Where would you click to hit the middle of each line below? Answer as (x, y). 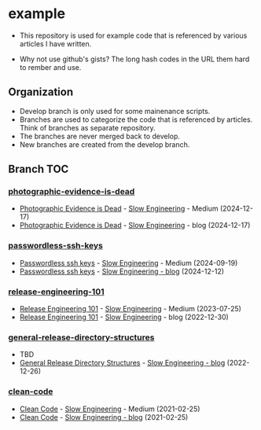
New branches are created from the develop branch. (105, 144)
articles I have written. (55, 43)
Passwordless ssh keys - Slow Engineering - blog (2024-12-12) (122, 271)
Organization (40, 92)
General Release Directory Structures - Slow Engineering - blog (122, 363)
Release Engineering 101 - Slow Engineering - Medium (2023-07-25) (130, 309)
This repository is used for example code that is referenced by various (133, 35)
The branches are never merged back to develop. (100, 136)
